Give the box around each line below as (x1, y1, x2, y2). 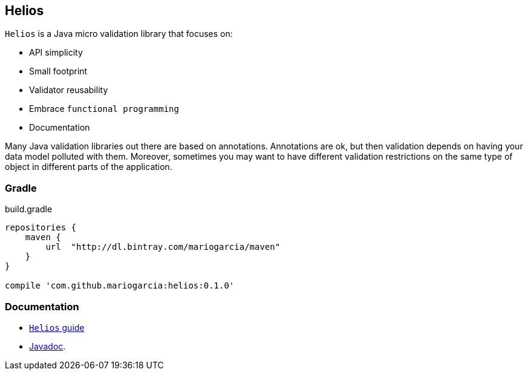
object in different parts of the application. (5, 161, 172, 172)
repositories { (5, 223, 77, 233)
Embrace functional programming (29, 103, 179, 114)
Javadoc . (29, 341, 66, 351)
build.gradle (5, 204, 53, 215)
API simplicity (29, 47, 83, 58)
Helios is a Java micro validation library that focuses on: (5, 28, 233, 39)
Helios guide (29, 322, 85, 333)
